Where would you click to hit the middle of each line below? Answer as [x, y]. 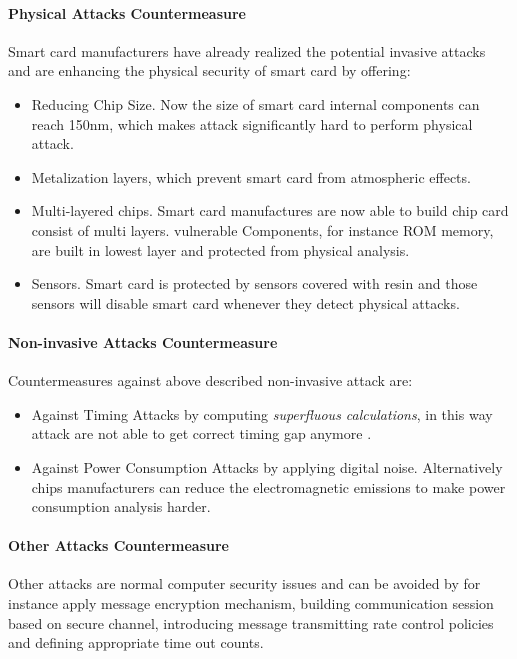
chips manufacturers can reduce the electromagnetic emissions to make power [268, 486]
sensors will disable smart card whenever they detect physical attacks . [245, 302]
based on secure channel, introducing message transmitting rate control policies [251, 622]
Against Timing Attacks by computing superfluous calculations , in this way [262, 413]
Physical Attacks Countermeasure [127, 12]
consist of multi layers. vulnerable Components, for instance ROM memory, [262, 229]
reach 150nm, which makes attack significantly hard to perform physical [252, 123]
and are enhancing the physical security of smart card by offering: [209, 70]
